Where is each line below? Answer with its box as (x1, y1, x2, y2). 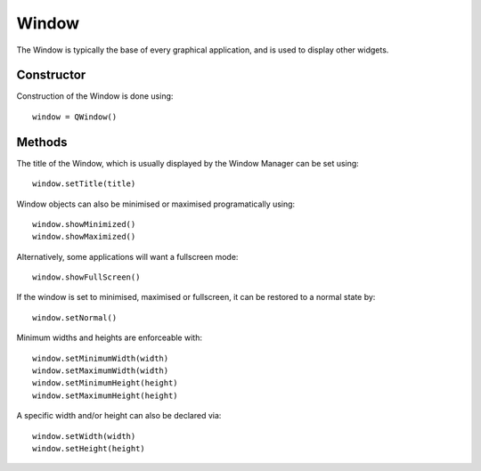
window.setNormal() (32, 313, 118, 322)
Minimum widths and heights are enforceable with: (16, 332, 202, 343)
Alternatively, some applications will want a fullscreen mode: (16, 251, 239, 262)
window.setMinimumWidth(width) (32, 353, 169, 363)
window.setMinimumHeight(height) (32, 378, 178, 388)
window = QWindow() (32, 111, 118, 122)
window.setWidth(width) (32, 431, 136, 441)
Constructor (16, 68, 86, 83)
